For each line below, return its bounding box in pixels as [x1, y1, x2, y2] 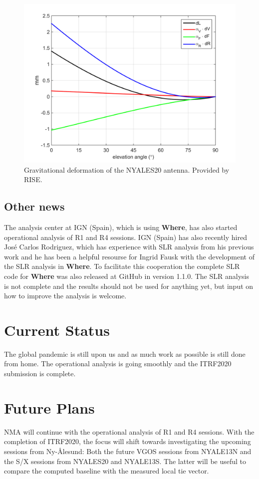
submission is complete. [4, 368, 76, 379]
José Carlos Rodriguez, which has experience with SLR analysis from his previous [4, 241, 254, 252]
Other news [4, 199, 65, 214]
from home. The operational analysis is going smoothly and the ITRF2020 [4, 358, 232, 369]
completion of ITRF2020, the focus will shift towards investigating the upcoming [4, 436, 251, 447]
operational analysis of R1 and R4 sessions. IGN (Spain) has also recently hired [4, 232, 247, 242]
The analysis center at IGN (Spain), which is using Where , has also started [4, 222, 238, 232]
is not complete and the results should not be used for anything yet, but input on [4, 280, 254, 291]
